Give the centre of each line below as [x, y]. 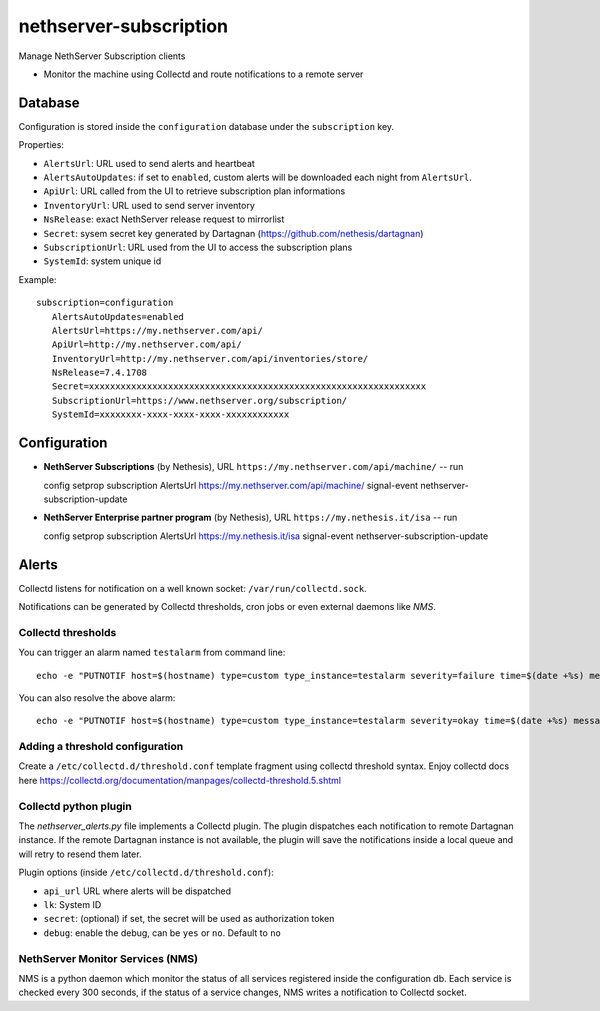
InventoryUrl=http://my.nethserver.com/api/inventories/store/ [210, 358]
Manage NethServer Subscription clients [102, 56]
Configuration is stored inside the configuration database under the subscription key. [206, 126]
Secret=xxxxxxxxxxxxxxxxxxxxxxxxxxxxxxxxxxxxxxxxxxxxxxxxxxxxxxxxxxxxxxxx [239, 386]
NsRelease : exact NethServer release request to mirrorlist [164, 219]
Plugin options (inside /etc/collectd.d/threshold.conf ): [146, 872]
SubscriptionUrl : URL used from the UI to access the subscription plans [198, 247]
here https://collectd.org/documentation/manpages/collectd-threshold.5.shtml [180, 780]
